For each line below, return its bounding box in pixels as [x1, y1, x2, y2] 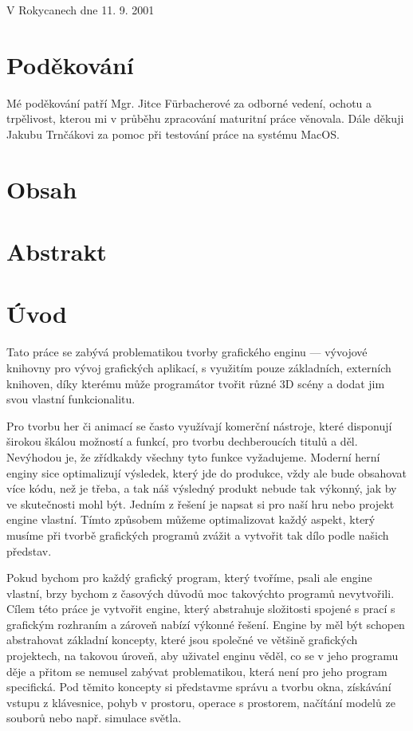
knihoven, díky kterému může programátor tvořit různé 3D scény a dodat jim [6, 375, 385, 391]
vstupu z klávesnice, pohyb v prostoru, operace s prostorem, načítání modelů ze [6, 694, 395, 710]
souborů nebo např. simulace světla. [6, 709, 182, 726]
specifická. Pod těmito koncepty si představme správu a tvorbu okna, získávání [6, 678, 391, 695]
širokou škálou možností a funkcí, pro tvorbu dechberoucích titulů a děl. [6, 433, 358, 450]
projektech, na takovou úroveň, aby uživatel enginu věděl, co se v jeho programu [6, 647, 399, 664]
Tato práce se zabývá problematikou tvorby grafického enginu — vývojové [6, 344, 368, 360]
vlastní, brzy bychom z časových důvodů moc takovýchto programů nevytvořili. [6, 584, 395, 601]
